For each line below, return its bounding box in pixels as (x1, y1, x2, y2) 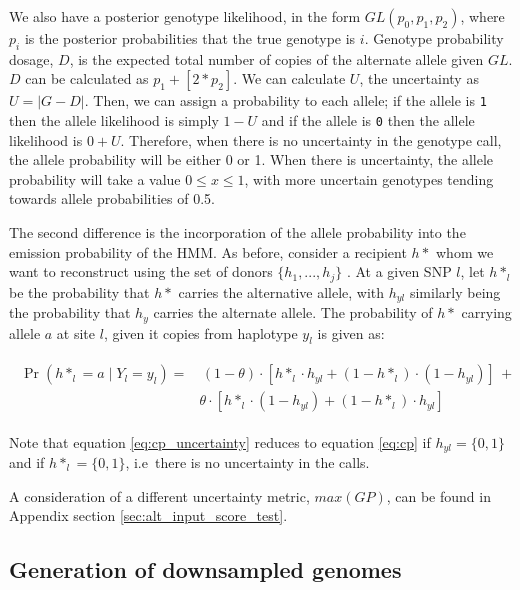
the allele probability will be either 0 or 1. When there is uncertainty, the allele (9, 149, 494, 170)
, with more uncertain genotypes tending (244, 168, 494, 189)
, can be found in (386, 485, 491, 506)
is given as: (317, 322, 385, 343)
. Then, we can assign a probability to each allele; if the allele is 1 (84, 90, 487, 111)
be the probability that (9, 281, 150, 302)
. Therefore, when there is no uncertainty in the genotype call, (120, 129, 502, 150)
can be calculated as (25, 68, 149, 89)
